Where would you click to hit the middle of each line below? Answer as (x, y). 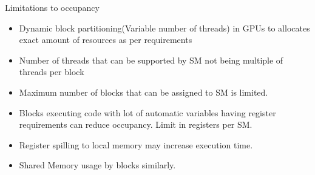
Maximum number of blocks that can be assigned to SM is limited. (144, 92)
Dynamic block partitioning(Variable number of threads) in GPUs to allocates (164, 28)
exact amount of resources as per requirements (106, 40)
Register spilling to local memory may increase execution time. (136, 144)
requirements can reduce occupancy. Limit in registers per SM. (136, 124)
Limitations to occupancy (52, 7)
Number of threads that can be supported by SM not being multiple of (151, 60)
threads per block (52, 72)
